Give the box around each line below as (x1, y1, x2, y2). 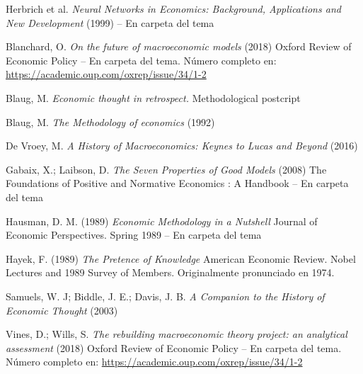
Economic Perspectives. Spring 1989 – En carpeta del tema (6, 227, 262, 242)
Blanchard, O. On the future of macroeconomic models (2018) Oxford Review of (6, 39, 352, 54)
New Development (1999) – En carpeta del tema (6, 15, 214, 30)
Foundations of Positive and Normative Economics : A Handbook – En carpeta (6, 176, 349, 191)
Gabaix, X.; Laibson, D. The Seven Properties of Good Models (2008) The (6, 161, 327, 176)
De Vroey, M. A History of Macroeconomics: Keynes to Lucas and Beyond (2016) (6, 138, 358, 153)
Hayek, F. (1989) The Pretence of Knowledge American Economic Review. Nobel (6, 251, 356, 266)
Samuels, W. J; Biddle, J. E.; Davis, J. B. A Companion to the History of (6, 288, 325, 303)
